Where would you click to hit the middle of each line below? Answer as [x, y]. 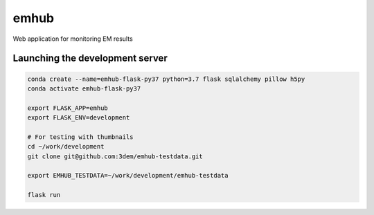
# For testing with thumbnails [81, 137]
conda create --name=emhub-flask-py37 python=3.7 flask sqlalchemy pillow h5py [166, 79]
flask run [44, 195]
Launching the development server [90, 58]
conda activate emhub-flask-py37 [84, 88]
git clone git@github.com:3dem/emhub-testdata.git [115, 156]
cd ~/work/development [66, 147]
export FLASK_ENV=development [79, 118]
